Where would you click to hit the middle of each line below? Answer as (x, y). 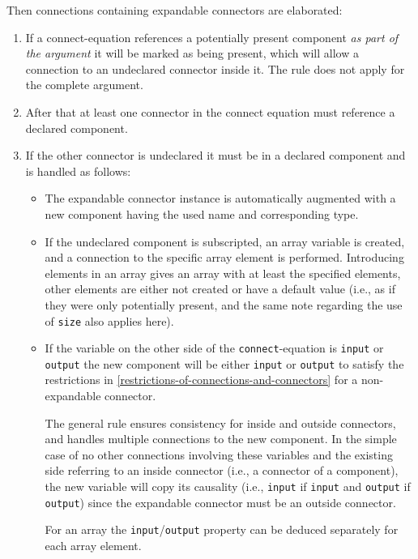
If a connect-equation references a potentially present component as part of (212, 37)
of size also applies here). (109, 320)
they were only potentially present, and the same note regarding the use (224, 304)
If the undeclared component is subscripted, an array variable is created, (225, 241)
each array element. (93, 545)
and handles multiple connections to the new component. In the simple (221, 439)
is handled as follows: (78, 171)
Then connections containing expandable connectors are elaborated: (175, 10)
